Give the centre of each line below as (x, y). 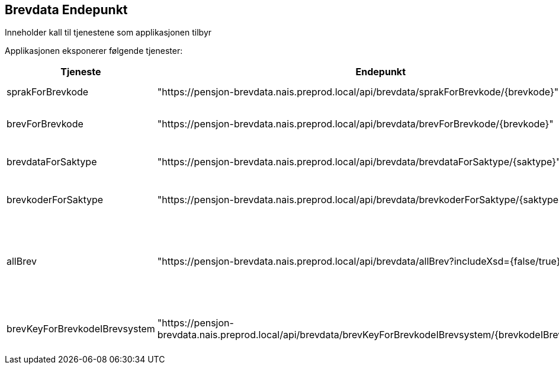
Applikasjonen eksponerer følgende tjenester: (94, 51)
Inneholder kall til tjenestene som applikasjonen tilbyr (108, 33)
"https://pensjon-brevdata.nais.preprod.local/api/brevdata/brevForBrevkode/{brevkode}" (355, 124)
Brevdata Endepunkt (66, 10)
